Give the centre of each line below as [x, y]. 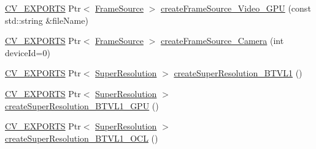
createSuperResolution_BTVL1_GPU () [82, 105]
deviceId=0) [28, 52]
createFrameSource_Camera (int [222, 41]
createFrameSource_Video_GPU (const [236, 8]
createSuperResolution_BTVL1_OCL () [82, 138]
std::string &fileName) [47, 20]
